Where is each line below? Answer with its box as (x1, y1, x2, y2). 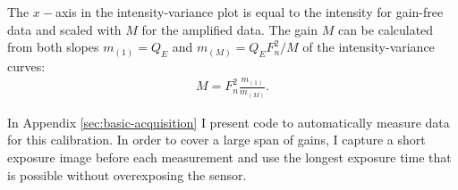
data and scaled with (7, 20, 122, 38)
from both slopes (7, 37, 99, 56)
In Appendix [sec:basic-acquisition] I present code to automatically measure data (7, 112, 450, 131)
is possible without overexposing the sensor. (7, 165, 247, 184)
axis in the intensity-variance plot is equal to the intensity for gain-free (55, 3, 444, 21)
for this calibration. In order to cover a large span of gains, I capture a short (7, 130, 426, 149)
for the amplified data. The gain (141, 20, 318, 38)
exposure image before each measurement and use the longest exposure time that (7, 147, 452, 166)
